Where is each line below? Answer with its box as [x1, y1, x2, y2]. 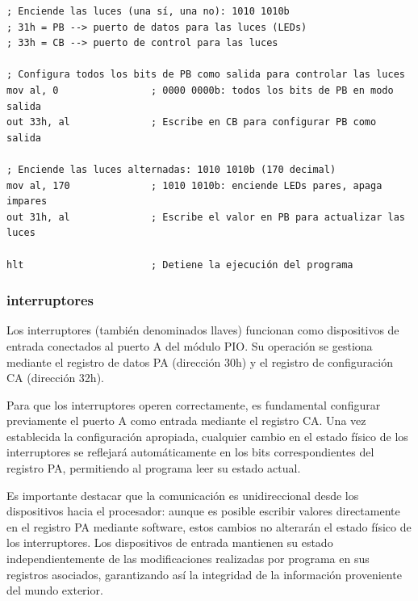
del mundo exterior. [6, 582, 103, 599]
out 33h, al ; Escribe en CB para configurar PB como [6, 116, 377, 128]
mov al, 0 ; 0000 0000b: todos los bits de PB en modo [6, 84, 394, 96]
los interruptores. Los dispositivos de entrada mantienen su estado [6, 534, 333, 551]
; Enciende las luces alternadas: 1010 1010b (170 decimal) [6, 163, 336, 175]
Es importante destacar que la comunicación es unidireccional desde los [6, 486, 359, 503]
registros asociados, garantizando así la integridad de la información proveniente [6, 565, 402, 582]
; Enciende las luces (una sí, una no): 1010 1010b [6, 6, 290, 17]
